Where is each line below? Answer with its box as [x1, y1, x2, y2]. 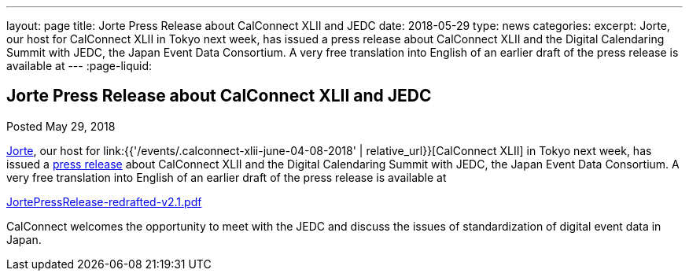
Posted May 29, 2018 [6, 119, 116, 133]
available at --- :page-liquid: [6, 59, 153, 72]
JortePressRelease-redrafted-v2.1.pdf [6, 194, 202, 209]
